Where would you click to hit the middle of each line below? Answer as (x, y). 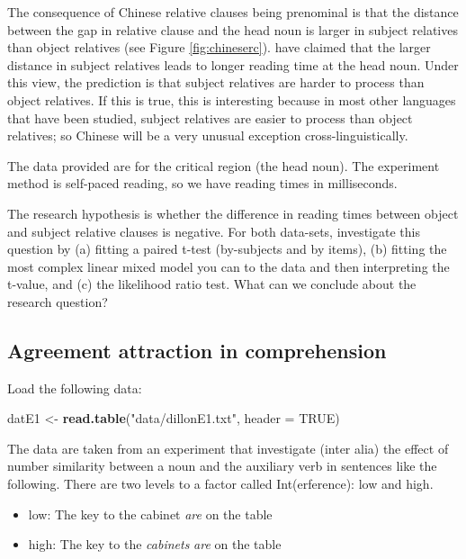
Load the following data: (75, 388)
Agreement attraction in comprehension (197, 350)
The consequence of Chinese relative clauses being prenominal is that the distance (233, 12)
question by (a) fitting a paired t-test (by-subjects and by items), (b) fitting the (227, 249)
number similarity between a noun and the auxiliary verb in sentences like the (222, 466)
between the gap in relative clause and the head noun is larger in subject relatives (233, 29)
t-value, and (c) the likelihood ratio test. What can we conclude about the (212, 284)
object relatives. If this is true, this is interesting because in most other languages (232, 99)
